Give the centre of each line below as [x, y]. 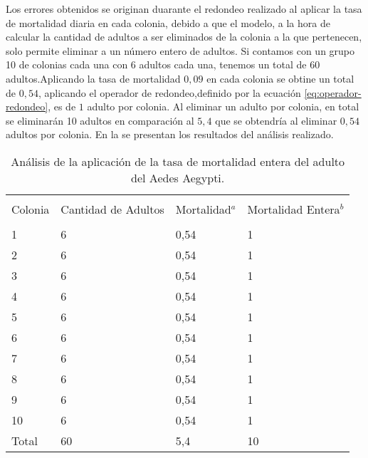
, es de [62, 106]
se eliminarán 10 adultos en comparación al [100, 120]
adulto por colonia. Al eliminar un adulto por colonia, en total [223, 106]
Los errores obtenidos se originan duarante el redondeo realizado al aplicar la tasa [184, 9]
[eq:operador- [333, 92]
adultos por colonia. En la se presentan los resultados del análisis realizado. [170, 134]
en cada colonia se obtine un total [280, 78]
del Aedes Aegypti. [178, 177]
